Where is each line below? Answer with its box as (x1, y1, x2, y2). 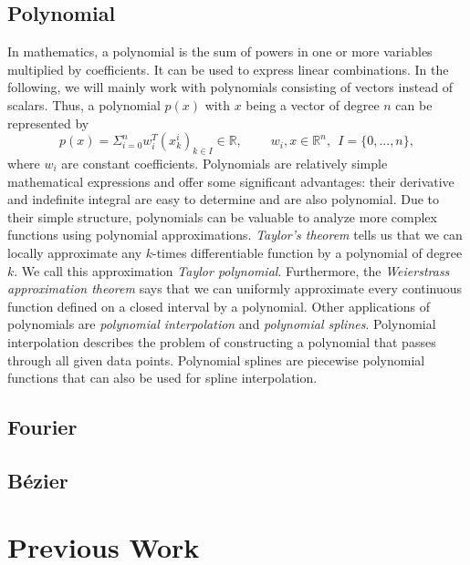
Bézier (7, 466, 68, 494)
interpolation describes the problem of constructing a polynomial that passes (7, 332, 436, 351)
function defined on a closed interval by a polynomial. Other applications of (7, 296, 431, 315)
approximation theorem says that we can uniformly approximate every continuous (7, 279, 463, 298)
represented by (7, 113, 89, 132)
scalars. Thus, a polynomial (7, 95, 161, 114)
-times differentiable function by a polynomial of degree (152, 242, 463, 262)
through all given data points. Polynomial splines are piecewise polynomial (7, 350, 425, 369)
